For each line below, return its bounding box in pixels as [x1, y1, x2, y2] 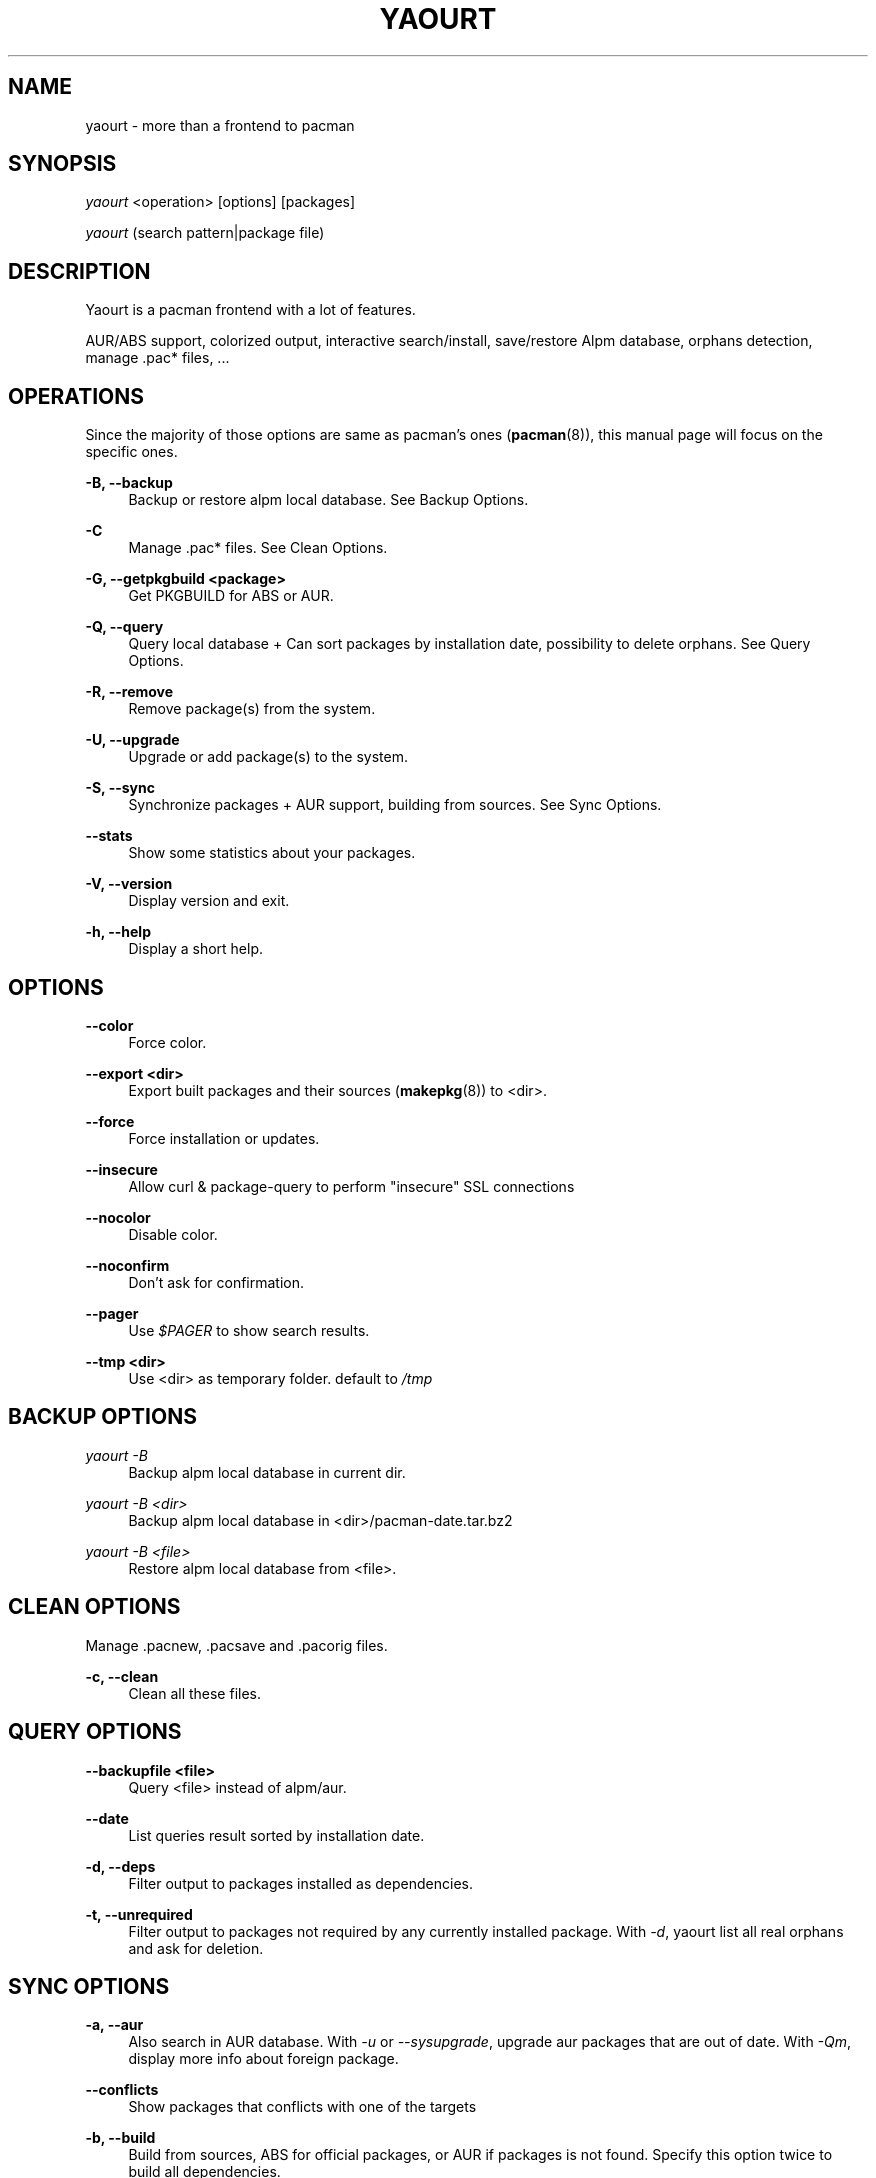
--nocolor [85, 1208, 151, 1226]
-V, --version [85, 875, 173, 893]
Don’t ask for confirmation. [128, 1273, 305, 1291]
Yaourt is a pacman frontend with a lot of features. [85, 301, 416, 319]
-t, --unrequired [85, 1905, 193, 1923]
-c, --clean [85, 1667, 159, 1685]
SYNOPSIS [8, 151, 117, 177]
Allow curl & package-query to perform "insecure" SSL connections [128, 1177, 575, 1195]
